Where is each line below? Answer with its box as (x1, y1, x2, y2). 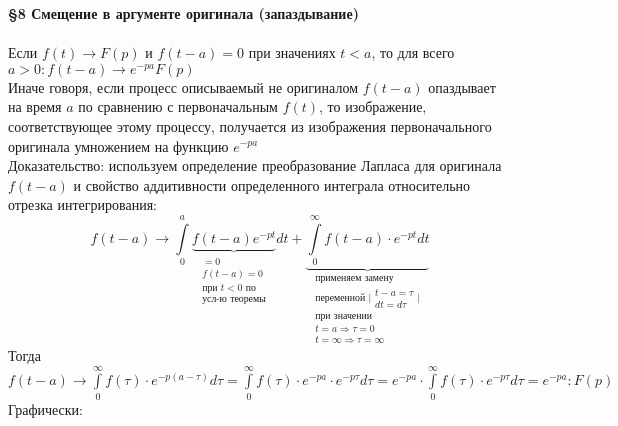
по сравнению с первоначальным (78, 96, 278, 117)
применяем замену (315, 273, 394, 284)
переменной (315, 292, 366, 303)
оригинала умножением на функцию (8, 135, 229, 156)
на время (8, 96, 62, 117)
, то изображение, (319, 96, 427, 117)
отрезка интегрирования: (8, 194, 157, 215)
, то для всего (371, 42, 455, 63)
